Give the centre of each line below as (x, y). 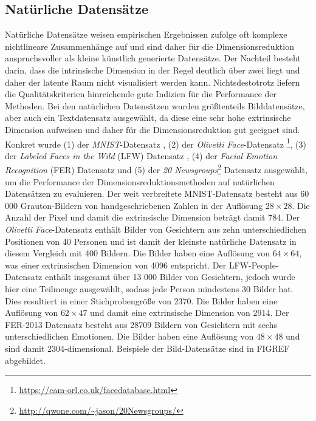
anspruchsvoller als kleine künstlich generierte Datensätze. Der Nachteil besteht (153, 58)
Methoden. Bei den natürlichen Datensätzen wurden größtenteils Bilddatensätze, (155, 105)
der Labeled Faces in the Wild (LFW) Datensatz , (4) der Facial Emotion (141, 155)
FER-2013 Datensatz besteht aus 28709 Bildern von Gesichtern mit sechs (141, 324)
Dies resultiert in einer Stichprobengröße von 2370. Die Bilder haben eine (141, 300)
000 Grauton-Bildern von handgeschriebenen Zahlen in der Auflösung (134, 205)
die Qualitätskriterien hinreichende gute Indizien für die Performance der (141, 94)
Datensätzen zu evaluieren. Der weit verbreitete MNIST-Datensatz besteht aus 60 (157, 193)
